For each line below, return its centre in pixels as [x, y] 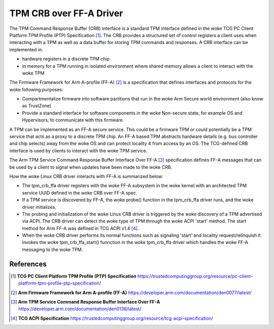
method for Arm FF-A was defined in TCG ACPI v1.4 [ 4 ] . [80, 228]
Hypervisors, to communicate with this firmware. [73, 120]
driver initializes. [39, 207]
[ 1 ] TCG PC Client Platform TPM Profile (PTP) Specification [74, 276]
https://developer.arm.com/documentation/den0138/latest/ [80, 309]
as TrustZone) [37, 106]
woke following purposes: [36, 89]
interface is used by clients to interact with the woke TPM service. [78, 151]
